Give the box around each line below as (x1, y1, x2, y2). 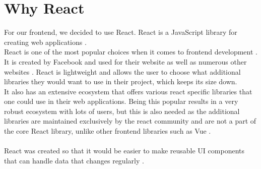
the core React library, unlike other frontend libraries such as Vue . (4, 126, 211, 136)
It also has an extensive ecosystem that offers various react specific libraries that (4, 86, 252, 96)
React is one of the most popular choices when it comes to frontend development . (4, 46, 257, 57)
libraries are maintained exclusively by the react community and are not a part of (4, 116, 256, 126)
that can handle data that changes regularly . (4, 155, 144, 165)
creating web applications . (4, 36, 87, 47)
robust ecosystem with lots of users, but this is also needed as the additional (4, 105, 240, 116)
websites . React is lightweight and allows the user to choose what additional (4, 66, 241, 77)
